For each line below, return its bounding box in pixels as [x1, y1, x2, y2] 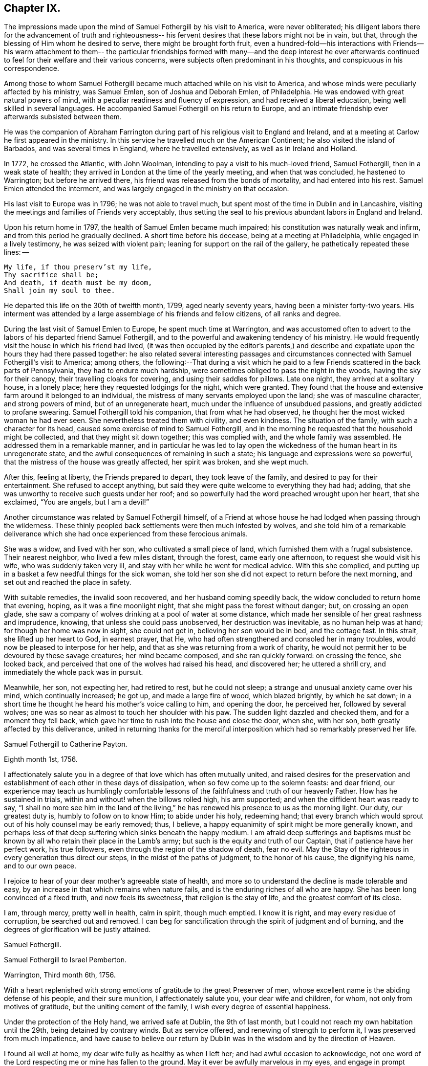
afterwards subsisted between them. [4, 112, 122, 121]
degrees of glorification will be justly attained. [4, 925, 151, 934]
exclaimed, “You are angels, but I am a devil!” [4, 498, 149, 507]
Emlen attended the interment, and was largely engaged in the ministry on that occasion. [4, 184, 289, 193]
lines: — [4, 248, 29, 257]
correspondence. [4, 64, 59, 73]
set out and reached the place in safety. [4, 578, 131, 587]
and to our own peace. [4, 862, 77, 870]
